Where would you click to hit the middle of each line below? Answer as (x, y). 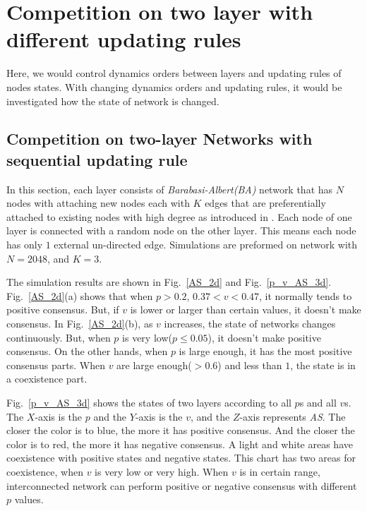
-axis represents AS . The (293, 416)
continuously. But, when (59, 337)
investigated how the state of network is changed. (113, 101)
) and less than (250, 365)
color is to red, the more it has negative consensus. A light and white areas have (180, 444)
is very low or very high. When (162, 471)
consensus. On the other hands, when (87, 351)
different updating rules (124, 39)
